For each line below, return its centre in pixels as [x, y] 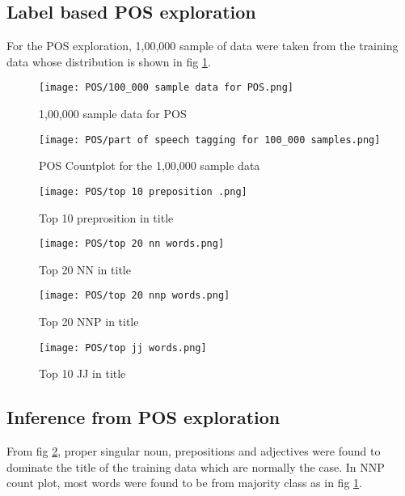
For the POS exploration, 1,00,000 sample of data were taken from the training [202, 46]
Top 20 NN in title [85, 269]
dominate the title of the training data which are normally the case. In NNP [196, 466]
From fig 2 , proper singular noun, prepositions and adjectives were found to [194, 451]
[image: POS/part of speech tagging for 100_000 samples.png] [210, 140]
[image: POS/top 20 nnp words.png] [135, 296]
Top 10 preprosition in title [106, 217]
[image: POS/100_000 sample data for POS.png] [166, 88]
